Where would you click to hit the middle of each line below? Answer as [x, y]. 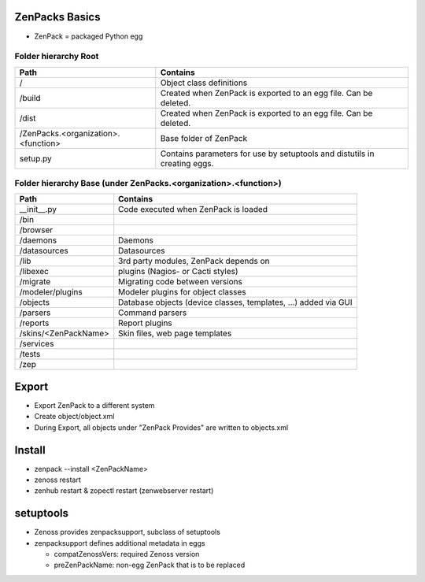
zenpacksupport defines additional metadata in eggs [120, 543]
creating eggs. [187, 163]
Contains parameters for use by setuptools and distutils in [267, 154]
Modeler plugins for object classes [183, 292]
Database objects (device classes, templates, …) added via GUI [236, 302]
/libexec [34, 272]
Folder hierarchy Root [57, 57]
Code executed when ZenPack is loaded [193, 209]
